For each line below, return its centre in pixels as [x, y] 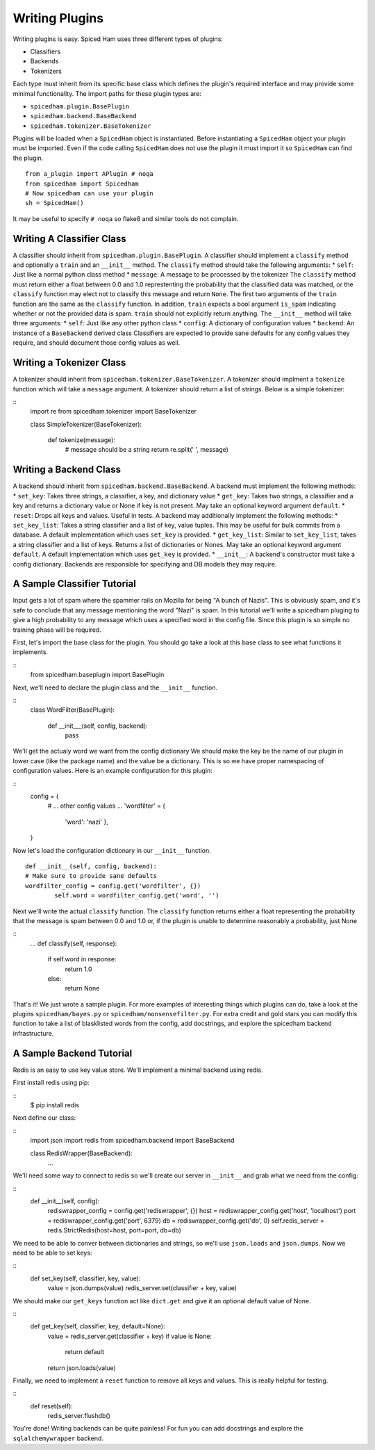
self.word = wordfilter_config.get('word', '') [137, 896]
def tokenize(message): [82, 440]
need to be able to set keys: [52, 1253]
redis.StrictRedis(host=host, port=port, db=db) [115, 1230]
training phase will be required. [57, 630]
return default [84, 1352]
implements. [31, 652]
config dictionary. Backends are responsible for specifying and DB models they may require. [145, 564]
